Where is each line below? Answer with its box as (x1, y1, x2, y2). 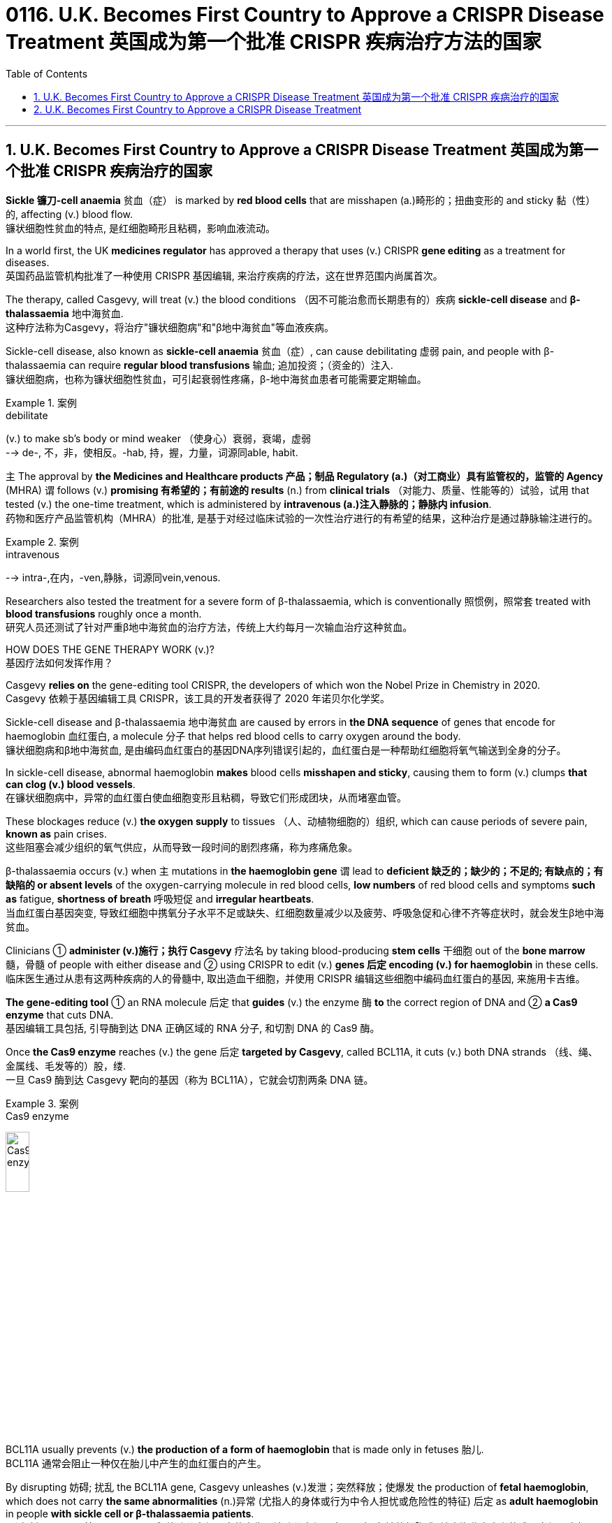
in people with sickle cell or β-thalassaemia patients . (6, 1507, 254, 1520)
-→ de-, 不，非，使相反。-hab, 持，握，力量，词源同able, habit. (6, 446, 298, 458)
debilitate (6, 409, 48, 421)
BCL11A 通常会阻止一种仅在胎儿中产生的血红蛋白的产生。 (6, 1457, 267, 1469)
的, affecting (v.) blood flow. (6, 207, 133, 220)
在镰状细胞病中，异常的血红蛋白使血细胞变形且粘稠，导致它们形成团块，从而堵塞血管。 (6, 791, 407, 803)
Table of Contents (6, 67, 88, 80)
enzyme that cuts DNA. (6, 1008, 114, 1021)
